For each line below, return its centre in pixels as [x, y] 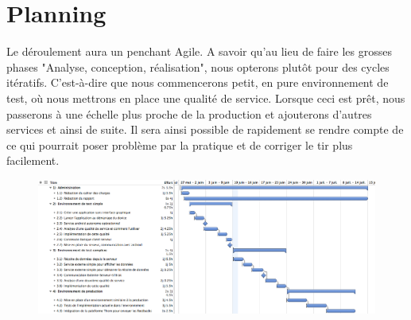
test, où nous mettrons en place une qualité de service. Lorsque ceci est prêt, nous [206, 98]
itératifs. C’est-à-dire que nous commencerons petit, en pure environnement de [198, 82]
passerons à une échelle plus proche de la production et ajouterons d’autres [189, 113]
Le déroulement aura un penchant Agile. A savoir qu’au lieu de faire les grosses [199, 51]
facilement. [33, 160]
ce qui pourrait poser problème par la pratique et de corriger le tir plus [180, 144]
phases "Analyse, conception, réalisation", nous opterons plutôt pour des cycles [198, 66]
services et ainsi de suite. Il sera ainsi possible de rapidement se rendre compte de [205, 129]
